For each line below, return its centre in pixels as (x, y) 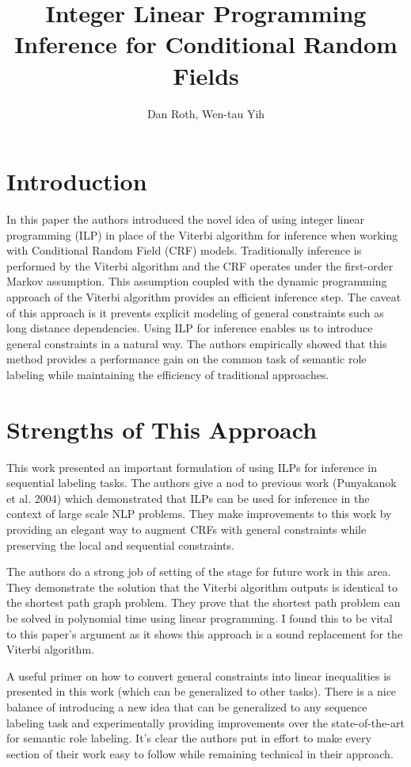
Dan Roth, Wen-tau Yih (206, 113)
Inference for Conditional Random (206, 44)
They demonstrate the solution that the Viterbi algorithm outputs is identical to (202, 587)
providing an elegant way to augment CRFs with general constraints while (186, 529)
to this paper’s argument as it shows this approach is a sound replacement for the (205, 633)
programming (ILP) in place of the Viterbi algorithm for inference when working (202, 234)
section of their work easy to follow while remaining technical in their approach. (200, 753)
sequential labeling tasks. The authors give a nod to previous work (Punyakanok (202, 483)
